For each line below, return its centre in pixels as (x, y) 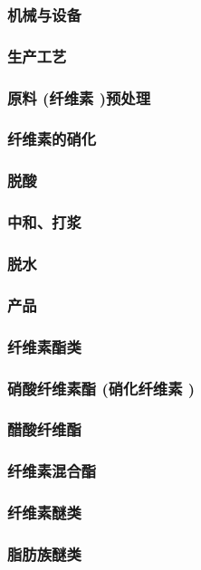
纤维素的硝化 (52, 139)
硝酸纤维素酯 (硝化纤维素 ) (101, 388)
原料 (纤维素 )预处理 (79, 97)
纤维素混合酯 (52, 471)
